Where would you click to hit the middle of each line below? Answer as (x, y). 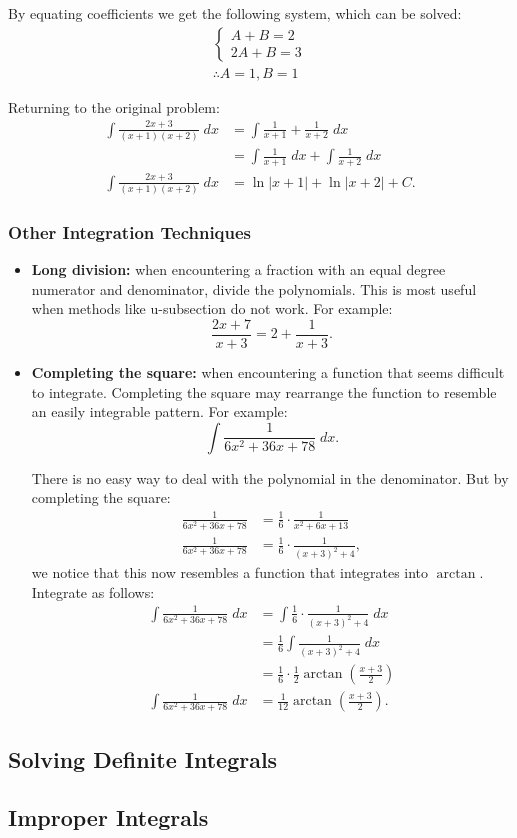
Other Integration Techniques (130, 231)
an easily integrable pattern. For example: (159, 411)
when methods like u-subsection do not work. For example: (212, 308)
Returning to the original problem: (114, 106)
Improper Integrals (108, 817)
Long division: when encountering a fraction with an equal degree (238, 269)
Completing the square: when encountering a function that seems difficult (268, 372)
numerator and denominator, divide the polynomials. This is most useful (254, 288)
